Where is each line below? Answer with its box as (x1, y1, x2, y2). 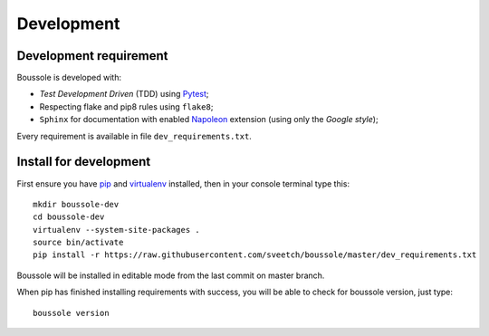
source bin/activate (33, 237, 124, 248)
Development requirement (16, 48, 168, 63)
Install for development (16, 154, 151, 169)
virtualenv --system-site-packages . (33, 225, 201, 235)
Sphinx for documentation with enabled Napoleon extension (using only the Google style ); (39, 114, 379, 125)
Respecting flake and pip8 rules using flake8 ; (39, 101, 214, 112)
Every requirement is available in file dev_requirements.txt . (16, 130, 253, 141)
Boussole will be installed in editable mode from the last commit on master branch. (16, 270, 325, 281)
